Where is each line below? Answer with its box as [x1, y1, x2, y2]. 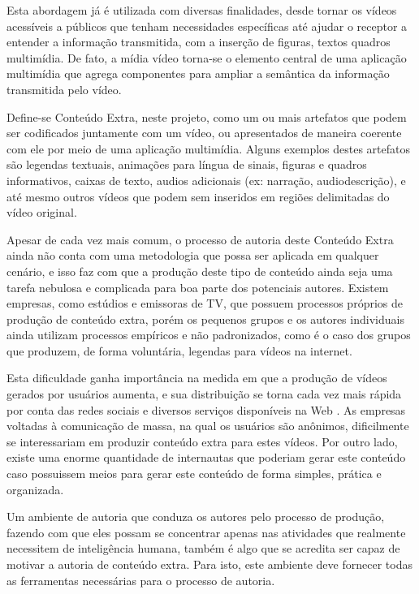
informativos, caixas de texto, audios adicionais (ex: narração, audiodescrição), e [6, 171, 406, 188]
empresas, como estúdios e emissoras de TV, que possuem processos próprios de [6, 295, 403, 312]
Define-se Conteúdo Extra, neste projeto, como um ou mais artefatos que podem [6, 108, 407, 125]
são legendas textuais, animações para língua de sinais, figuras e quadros [6, 156, 367, 173]
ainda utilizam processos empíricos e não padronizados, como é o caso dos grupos [6, 326, 411, 343]
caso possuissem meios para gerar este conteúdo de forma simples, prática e [6, 465, 382, 482]
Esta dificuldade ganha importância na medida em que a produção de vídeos [6, 369, 387, 386]
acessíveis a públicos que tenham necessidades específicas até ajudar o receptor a [6, 17, 408, 34]
